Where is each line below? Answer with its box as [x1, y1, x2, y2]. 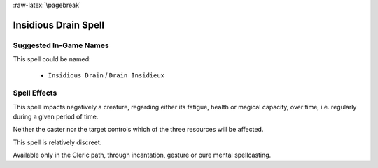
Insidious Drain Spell [13, 19, 105, 31]
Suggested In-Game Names [13, 40, 109, 50]
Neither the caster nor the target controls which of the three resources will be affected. [13, 125, 264, 134]
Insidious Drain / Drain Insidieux [48, 70, 164, 79]
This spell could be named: [13, 55, 91, 63]
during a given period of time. [13, 112, 99, 121]
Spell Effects [13, 88, 57, 98]
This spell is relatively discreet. [13, 138, 102, 146]
